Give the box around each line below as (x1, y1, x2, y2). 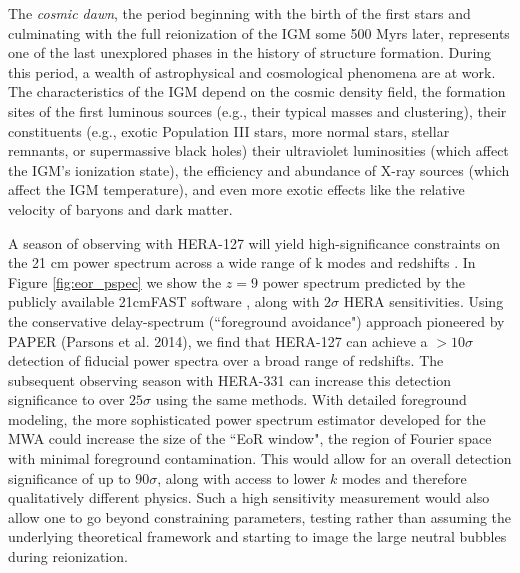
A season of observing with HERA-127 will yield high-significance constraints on (8, 232, 501, 253)
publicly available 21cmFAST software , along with (8, 291, 320, 312)
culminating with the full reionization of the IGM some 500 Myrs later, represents (8, 22, 510, 43)
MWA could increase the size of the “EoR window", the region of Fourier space (8, 428, 492, 449)
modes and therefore (342, 467, 467, 488)
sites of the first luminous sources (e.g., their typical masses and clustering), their (8, 100, 507, 121)
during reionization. (8, 546, 128, 567)
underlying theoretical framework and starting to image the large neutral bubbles (8, 526, 507, 547)
